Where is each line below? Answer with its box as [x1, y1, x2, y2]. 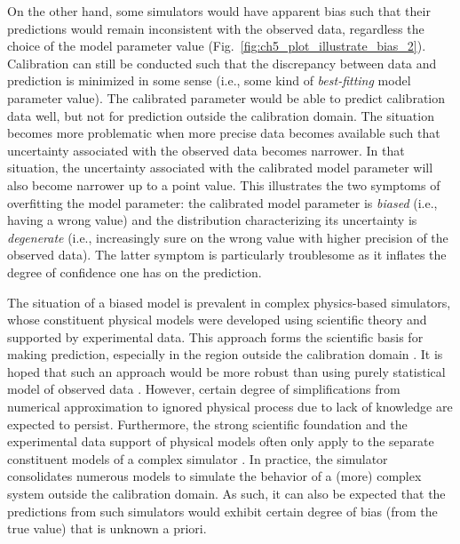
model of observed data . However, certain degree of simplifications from [7, 380, 401, 398]
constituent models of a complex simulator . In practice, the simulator [7, 449, 388, 468]
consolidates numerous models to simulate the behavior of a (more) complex [7, 467, 422, 485]
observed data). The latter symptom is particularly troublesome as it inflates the [7, 245, 447, 264]
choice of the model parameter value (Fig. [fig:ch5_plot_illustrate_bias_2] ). [7, 36, 426, 55]
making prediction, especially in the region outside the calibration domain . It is [7, 345, 443, 364]
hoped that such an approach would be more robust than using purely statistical [7, 362, 446, 380]
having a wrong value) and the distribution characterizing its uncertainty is [7, 211, 417, 229]
